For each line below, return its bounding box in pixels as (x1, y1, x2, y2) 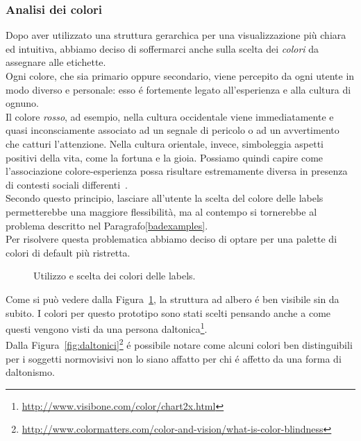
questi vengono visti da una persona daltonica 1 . (6, 320, 208, 336)
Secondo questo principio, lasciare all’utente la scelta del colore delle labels (6, 191, 324, 205)
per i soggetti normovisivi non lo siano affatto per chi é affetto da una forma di (6, 351, 342, 365)
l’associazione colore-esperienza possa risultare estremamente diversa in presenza (6, 164, 348, 178)
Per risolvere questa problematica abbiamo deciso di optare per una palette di (6, 232, 337, 246)
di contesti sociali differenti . (6, 177, 128, 191)
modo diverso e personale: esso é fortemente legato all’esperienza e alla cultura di (6, 82, 351, 96)
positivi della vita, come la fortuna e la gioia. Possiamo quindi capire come (6, 150, 324, 164)
